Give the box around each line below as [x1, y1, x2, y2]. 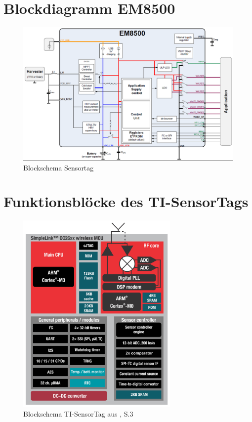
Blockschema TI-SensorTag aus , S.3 [23, 408, 133, 419]
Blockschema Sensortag [23, 162, 94, 172]
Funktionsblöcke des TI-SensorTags [3, 191, 249, 211]
